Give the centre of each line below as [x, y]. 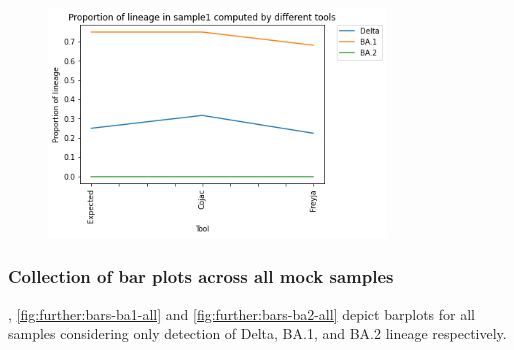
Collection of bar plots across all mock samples [201, 276]
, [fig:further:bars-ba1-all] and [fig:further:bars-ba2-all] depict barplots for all [241, 313]
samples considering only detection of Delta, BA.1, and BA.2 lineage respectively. [257, 333]
